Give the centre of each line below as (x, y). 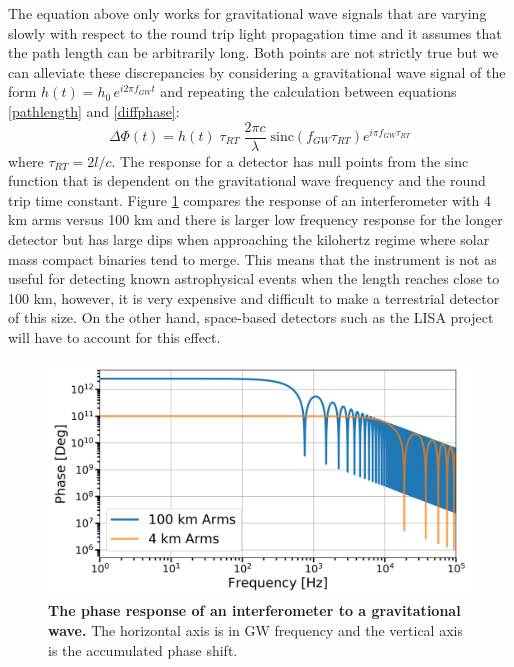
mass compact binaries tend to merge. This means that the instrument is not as (252, 258)
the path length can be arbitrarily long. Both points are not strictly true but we (253, 52)
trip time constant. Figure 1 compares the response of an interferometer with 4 (249, 199)
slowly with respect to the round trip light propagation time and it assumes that (255, 32)
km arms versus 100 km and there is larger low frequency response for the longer (255, 219)
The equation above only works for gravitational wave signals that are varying (247, 13)
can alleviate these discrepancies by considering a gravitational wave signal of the (257, 71)
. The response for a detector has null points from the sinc (290, 160)
